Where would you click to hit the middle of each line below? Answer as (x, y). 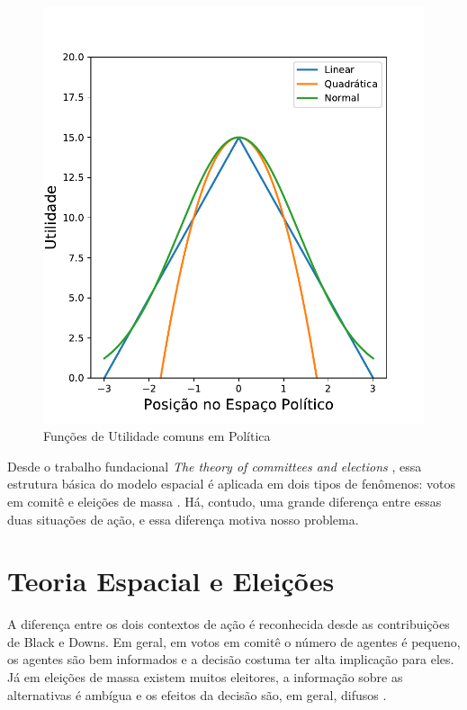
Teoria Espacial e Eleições (171, 581)
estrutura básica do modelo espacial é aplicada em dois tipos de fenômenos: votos (231, 484)
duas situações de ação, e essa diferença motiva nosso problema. (183, 519)
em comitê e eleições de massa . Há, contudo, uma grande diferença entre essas (225, 501)
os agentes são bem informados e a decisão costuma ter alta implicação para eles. (231, 659)
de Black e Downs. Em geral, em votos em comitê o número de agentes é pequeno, (234, 641)
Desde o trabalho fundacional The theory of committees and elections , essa (215, 466)
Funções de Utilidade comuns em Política (157, 436)
